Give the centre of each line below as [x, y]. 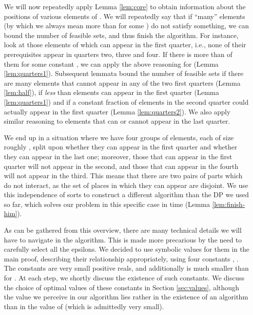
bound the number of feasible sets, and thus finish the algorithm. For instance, [121, 35]
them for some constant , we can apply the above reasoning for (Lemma [111, 64]
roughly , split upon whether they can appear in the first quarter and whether [121, 147]
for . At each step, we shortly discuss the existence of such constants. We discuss [124, 278]
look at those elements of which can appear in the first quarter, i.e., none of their [125, 45]
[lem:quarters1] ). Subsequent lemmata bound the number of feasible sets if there [124, 73]
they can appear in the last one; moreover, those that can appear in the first [118, 156]
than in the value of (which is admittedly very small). [84, 306]
